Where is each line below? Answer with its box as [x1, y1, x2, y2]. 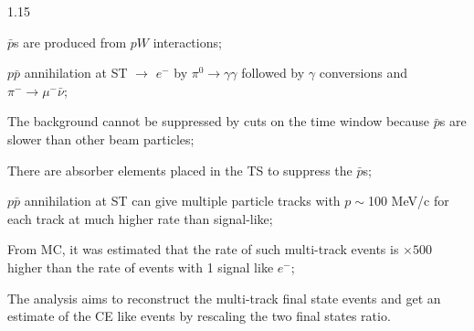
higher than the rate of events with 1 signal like [7, 257, 274, 276]
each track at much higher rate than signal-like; [7, 208, 273, 228]
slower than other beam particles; [7, 129, 195, 148]
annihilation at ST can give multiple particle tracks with [24, 191, 341, 210]
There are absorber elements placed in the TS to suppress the [7, 160, 353, 179]
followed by [241, 63, 305, 82]
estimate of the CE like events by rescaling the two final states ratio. [7, 306, 391, 326]
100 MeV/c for [367, 191, 449, 210]
